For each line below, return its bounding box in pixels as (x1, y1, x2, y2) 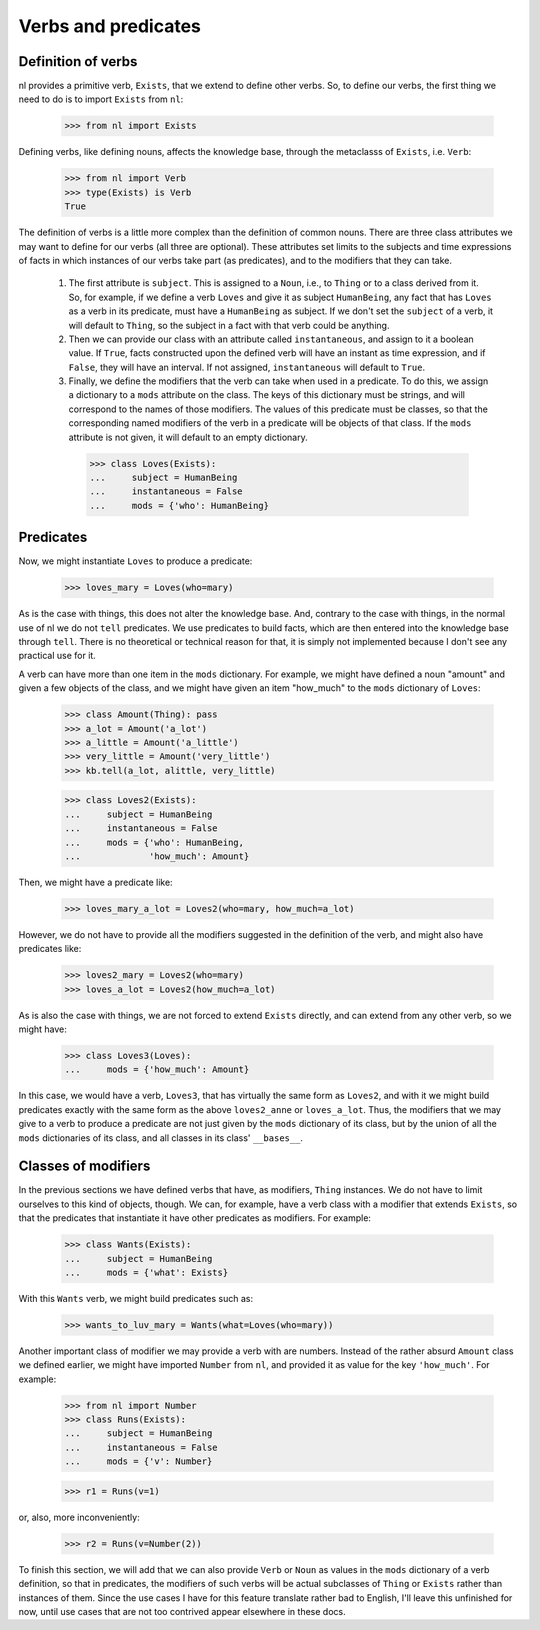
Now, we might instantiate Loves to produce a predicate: (18, 555, 253, 567)
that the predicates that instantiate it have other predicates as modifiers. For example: (18, 1212, 372, 1224)
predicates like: (18, 943, 82, 955)
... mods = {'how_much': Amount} (64, 1064, 250, 1075)
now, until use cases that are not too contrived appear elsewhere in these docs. (18, 1605, 346, 1617)
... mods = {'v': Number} (64, 1456, 213, 1467)
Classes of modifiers (18, 1158, 151, 1175)
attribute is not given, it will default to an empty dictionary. (68, 431, 309, 443)
